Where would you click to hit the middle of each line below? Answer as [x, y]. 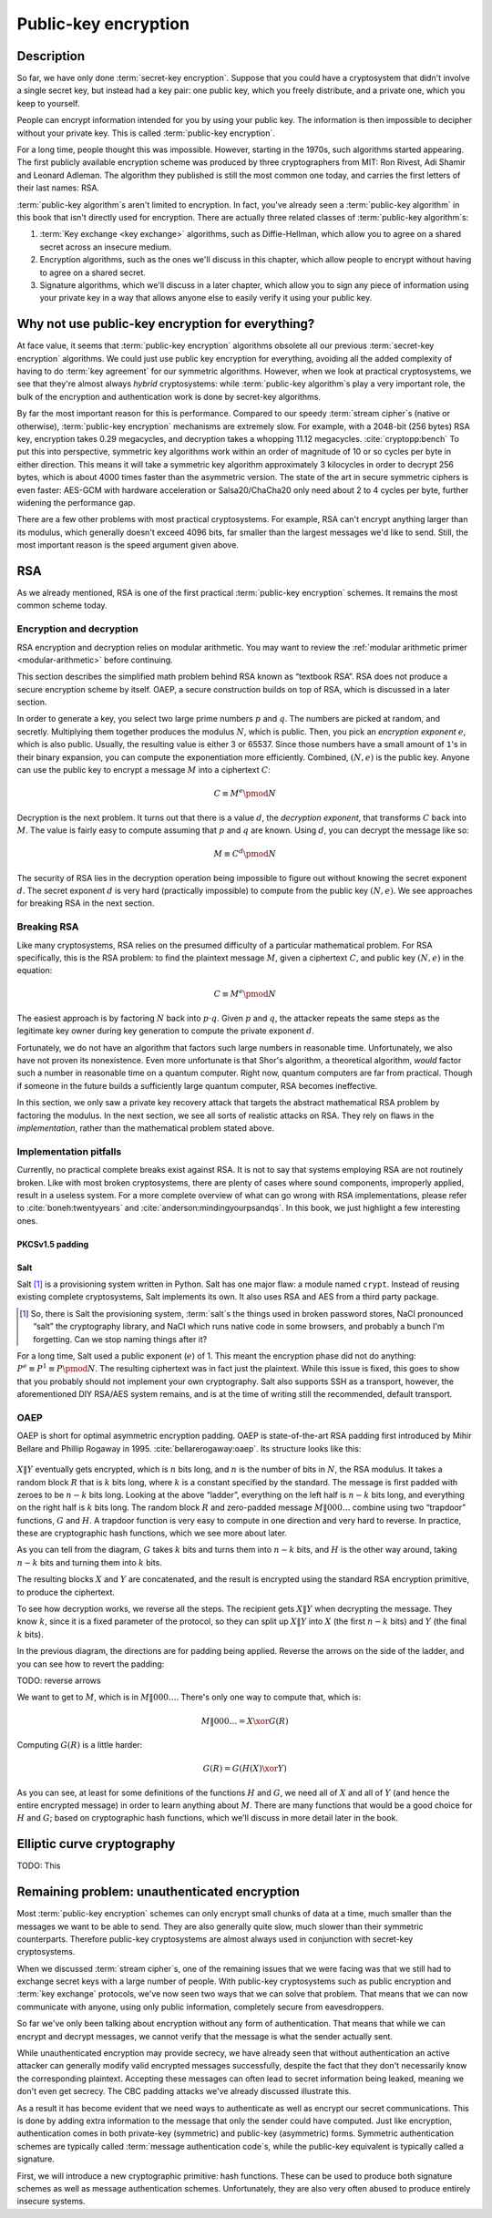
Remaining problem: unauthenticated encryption [159, 1892]
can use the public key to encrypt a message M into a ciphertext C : [143, 770]
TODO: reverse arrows [59, 1680]
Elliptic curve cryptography [96, 1844]
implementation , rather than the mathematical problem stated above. [146, 1128]
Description [51, 56]
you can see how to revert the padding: [91, 1664]
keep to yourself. [48, 103]
